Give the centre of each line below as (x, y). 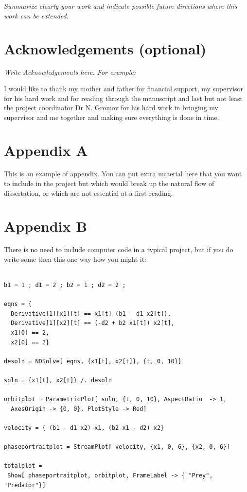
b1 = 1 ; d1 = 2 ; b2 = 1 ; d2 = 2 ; (65, 285)
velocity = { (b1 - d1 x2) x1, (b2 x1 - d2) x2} (84, 428)
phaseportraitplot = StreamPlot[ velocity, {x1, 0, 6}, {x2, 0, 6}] (117, 447)
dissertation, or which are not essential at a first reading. (88, 193)
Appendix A (46, 150)
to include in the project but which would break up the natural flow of (109, 183)
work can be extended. (36, 15)
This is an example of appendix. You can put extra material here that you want (123, 174)
